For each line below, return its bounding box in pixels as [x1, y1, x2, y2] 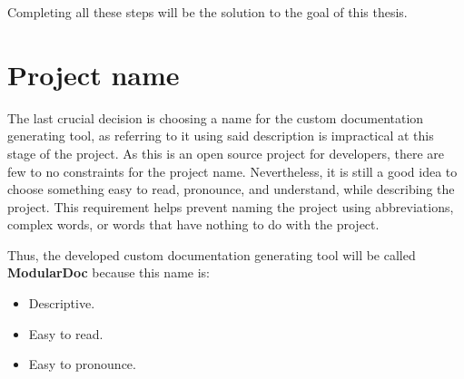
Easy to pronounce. [28, 355, 136, 374]
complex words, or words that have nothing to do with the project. [7, 215, 380, 234]
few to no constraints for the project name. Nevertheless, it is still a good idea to [7, 161, 458, 180]
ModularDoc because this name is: [7, 263, 210, 282]
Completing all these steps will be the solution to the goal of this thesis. [7, 3, 408, 21]
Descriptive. [28, 294, 95, 313]
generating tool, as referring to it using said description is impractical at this [7, 126, 434, 145]
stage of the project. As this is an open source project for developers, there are [7, 143, 444, 162]
